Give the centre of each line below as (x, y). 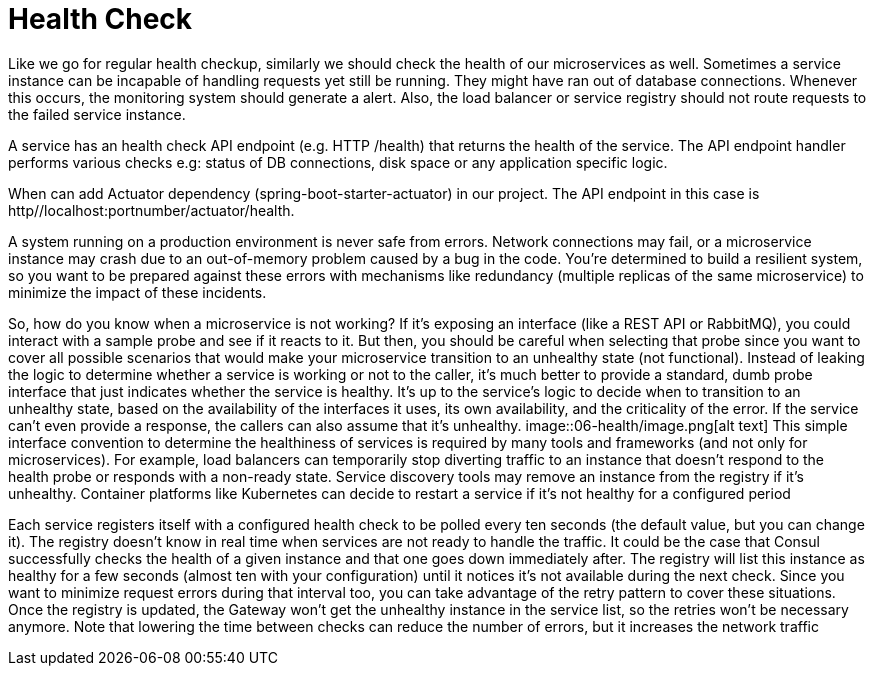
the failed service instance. (97, 114)
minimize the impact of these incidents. (137, 292)
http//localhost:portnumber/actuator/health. (151, 210)
